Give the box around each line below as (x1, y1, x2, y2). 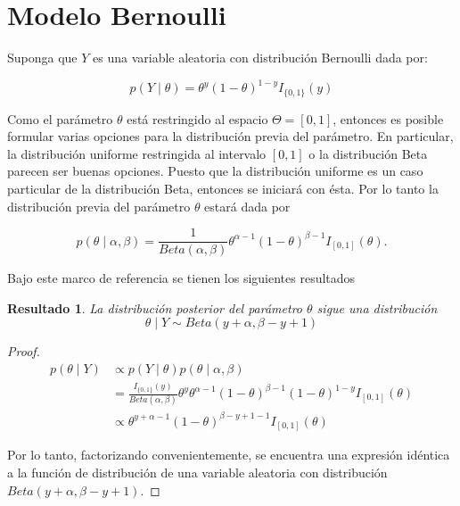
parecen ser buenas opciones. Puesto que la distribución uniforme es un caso (7, 162, 423, 180)
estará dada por (204, 196, 291, 215)
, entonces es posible (333, 109, 444, 128)
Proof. (7, 342, 40, 361)
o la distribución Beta (308, 144, 428, 162)
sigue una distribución (316, 298, 438, 317)
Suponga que (7, 48, 78, 67)
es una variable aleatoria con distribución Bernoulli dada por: (93, 48, 428, 67)
